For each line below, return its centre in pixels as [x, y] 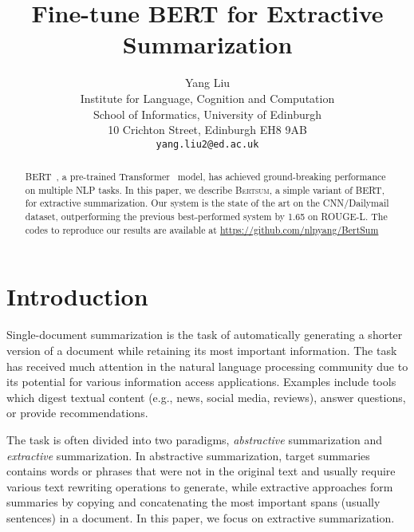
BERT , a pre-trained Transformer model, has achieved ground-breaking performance [205, 177]
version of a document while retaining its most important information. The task [202, 350]
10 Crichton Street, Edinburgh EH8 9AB [207, 130]
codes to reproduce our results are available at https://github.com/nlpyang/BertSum [202, 229]
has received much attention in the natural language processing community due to [207, 366]
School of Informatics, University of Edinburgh [207, 114]
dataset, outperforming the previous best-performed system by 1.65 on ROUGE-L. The [206, 217]
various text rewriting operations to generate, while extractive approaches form [200, 486]
